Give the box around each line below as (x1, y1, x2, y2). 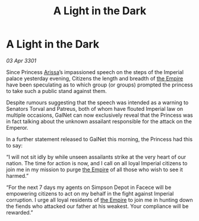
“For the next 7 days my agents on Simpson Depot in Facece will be (6, 184, 172, 191)
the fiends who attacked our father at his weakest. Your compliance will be (6, 203, 189, 210)
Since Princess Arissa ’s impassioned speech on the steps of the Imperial (6, 68, 184, 75)
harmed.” (6, 172, 29, 179)
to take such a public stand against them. (6, 87, 107, 94)
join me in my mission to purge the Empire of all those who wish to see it (6, 166, 183, 173)
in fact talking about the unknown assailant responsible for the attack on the (6, 117, 192, 125)
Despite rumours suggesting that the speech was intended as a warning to (6, 99, 189, 106)
